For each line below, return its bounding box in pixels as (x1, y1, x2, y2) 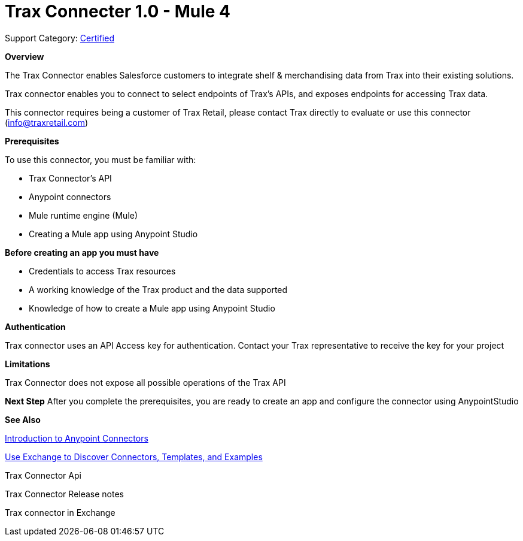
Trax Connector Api (5, 470, 81, 480)
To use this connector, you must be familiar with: (5, 154, 196, 165)
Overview (5, 51, 44, 62)
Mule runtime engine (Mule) (29, 210, 138, 220)
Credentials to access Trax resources (29, 265, 176, 276)
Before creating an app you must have (5, 247, 159, 258)
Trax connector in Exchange (5, 507, 115, 518)
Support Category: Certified (5, 32, 114, 43)
